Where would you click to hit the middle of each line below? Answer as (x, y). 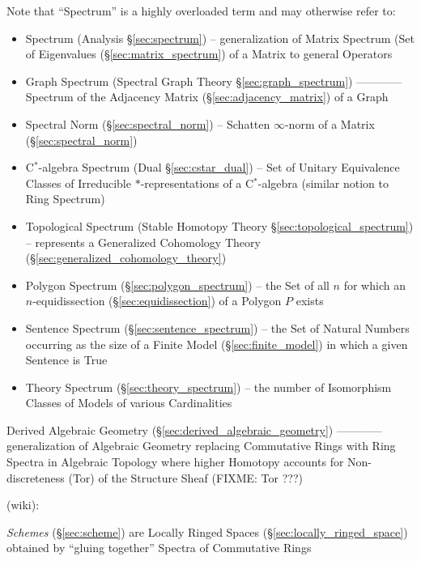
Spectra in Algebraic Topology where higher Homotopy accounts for (175, 462)
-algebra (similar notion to (323, 183)
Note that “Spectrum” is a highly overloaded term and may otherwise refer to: (201, 11)
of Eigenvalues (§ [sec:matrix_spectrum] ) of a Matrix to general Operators (209, 54)
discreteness (36, 477)
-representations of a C (197, 183)
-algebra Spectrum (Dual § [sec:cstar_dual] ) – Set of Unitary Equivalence (219, 167)
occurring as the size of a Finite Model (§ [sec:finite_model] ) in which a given (217, 344)
